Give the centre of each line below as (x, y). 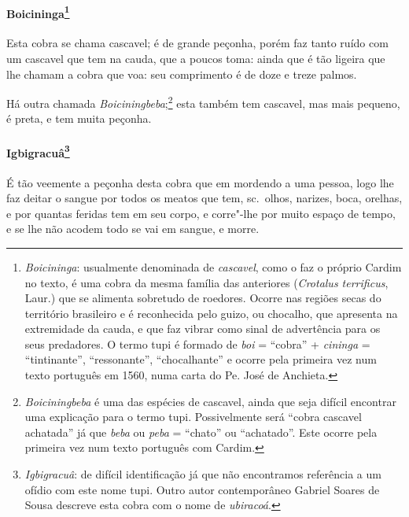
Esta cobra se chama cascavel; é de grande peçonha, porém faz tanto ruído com (197, 43)
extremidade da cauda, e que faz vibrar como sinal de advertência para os (203, 329)
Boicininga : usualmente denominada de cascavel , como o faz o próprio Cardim (213, 266)
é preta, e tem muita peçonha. (79, 118)
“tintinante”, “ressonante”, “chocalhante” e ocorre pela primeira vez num (201, 359)
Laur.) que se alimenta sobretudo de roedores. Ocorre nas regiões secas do (203, 298)
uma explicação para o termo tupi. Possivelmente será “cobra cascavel (193, 417)
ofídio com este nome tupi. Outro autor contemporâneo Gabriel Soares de (202, 489)
